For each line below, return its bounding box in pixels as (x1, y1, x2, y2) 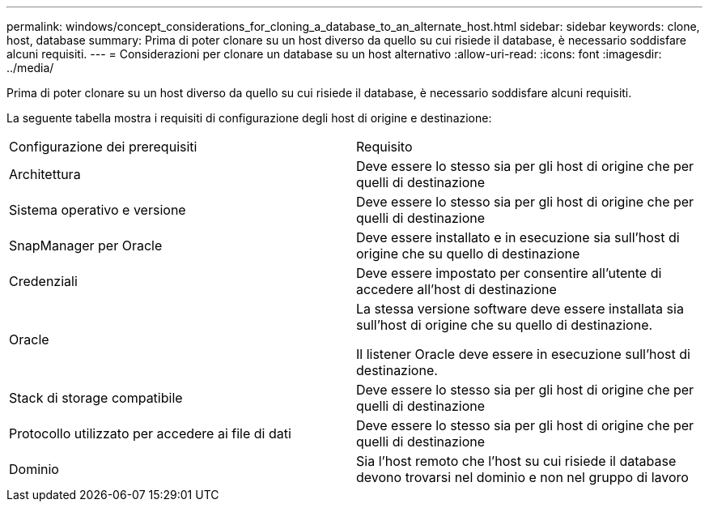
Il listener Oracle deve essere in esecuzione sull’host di (356, 346, 690, 362)
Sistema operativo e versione (9, 202, 186, 218)
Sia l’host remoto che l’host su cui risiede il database (356, 453, 677, 469)
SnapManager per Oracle (9, 237, 163, 254)
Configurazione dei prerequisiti (9, 139, 197, 155)
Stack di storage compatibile (9, 390, 183, 406)
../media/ (6, 61, 54, 75)
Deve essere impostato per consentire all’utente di (356, 265, 662, 281)
